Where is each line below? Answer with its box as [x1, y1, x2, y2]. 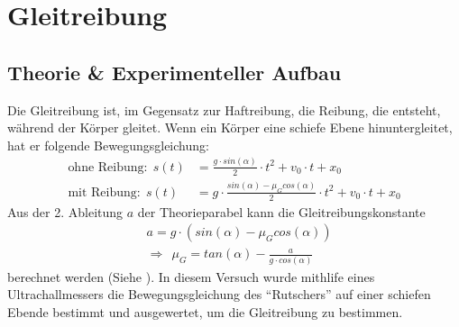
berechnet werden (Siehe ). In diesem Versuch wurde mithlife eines [7, 267, 375, 286]
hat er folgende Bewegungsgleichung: [7, 135, 209, 154]
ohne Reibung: [68, 160, 148, 174]
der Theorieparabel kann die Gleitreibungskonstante [137, 202, 426, 221]
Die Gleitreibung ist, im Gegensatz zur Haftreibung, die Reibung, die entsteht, [7, 100, 441, 119]
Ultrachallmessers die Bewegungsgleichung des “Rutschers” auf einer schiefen [7, 285, 431, 304]
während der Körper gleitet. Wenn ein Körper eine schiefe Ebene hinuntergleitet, [7, 118, 453, 137]
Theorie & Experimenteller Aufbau [7, 58, 342, 86]
